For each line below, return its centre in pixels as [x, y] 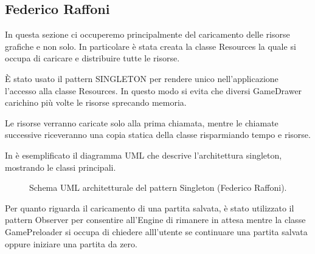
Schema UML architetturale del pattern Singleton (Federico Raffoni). [158, 187]
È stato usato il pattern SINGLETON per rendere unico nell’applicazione [142, 78]
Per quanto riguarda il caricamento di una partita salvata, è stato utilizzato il [150, 208]
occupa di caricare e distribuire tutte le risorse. [92, 58]
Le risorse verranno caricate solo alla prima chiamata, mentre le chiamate [142, 122]
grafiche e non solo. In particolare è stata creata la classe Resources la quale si [151, 46]
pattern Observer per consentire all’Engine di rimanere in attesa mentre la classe [155, 220]
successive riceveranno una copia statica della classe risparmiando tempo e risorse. [158, 135]
